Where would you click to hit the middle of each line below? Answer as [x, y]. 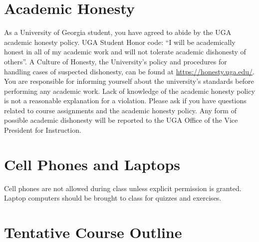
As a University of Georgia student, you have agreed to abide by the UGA [118, 32]
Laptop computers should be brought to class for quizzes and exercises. [113, 198]
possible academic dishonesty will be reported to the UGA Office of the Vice [121, 120]
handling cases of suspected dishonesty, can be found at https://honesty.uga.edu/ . [129, 71]
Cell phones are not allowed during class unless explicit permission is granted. [123, 188]
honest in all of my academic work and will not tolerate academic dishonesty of [125, 52]
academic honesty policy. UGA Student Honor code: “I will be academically [120, 42]
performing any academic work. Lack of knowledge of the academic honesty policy [129, 91]
